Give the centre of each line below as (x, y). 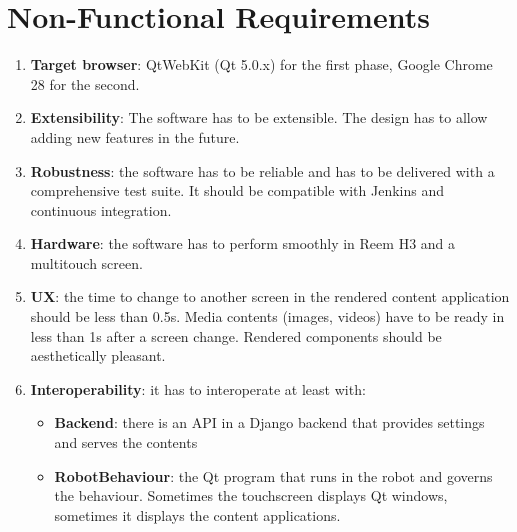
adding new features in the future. (135, 136)
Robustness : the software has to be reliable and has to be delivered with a (262, 170)
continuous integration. (101, 209)
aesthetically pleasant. (98, 355)
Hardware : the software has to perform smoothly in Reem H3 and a (243, 243)
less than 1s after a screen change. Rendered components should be (236, 335)
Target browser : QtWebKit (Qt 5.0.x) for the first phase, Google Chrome (261, 64)
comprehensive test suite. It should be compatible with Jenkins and (237, 190)
